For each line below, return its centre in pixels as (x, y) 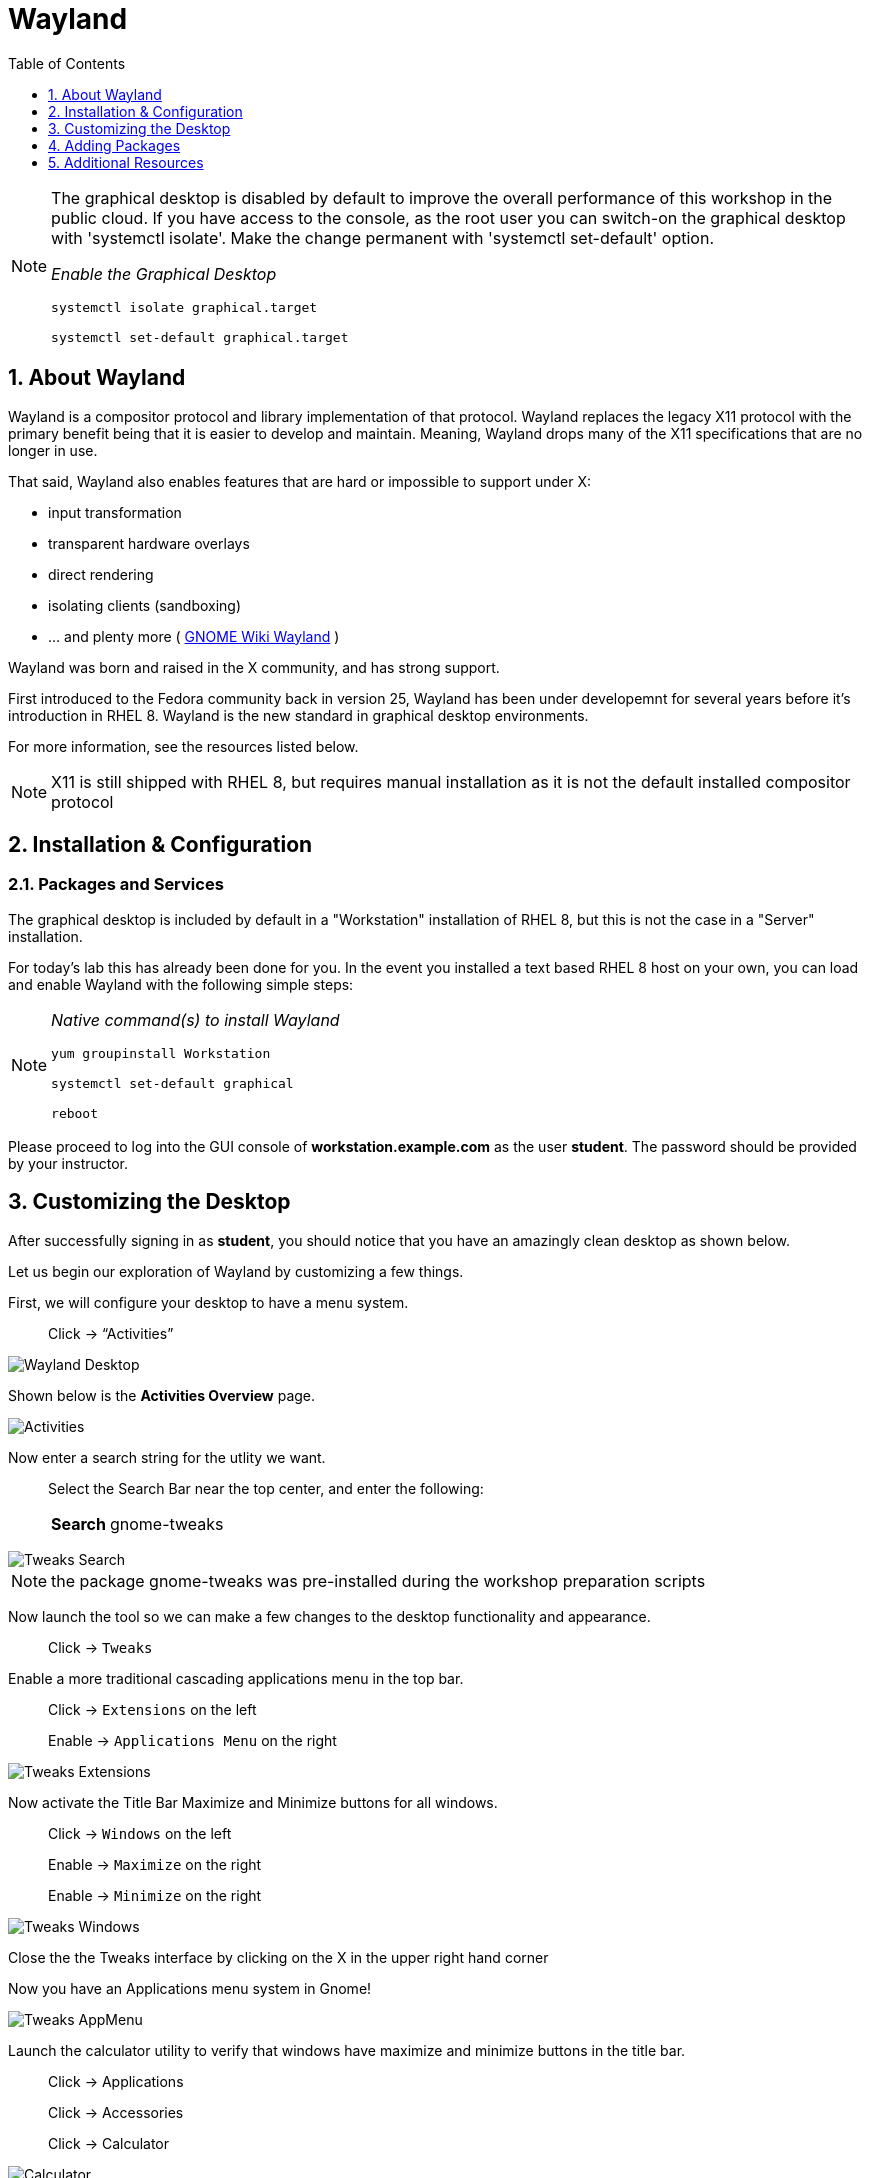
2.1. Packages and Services (116, 884)
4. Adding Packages (114, 145)
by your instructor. (68, 1163)
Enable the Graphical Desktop (164, 273)
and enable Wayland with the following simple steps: (181, 984)
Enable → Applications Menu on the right (192, 1740)
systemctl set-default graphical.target (200, 337)
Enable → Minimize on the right (155, 1895)
